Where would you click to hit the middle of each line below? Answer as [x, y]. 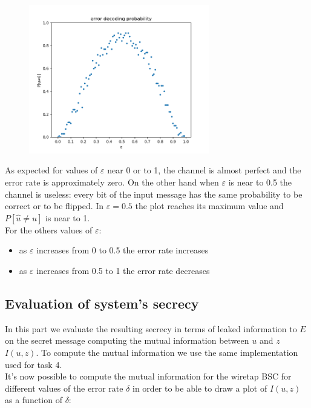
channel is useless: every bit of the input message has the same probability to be [154, 194]
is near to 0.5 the [260, 182]
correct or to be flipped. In [54, 206]
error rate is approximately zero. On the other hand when [112, 182]
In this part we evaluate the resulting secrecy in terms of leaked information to [151, 328]
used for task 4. [34, 364]
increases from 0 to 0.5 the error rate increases [123, 250]
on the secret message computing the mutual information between [127, 340]
